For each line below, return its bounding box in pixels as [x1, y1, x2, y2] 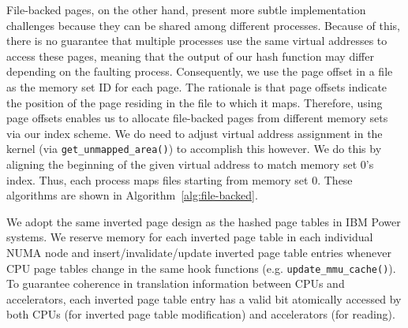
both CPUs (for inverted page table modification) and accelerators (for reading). [6, 306, 395, 322]
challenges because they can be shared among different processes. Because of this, [6, 17, 401, 33]
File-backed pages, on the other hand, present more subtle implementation [6, 2, 366, 17]
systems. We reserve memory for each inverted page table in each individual [6, 229, 373, 245]
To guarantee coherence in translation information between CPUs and [6, 275, 345, 292]
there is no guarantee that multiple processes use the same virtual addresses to [6, 32, 387, 49]
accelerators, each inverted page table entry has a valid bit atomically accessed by [6, 290, 402, 307]
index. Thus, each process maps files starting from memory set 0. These [6, 171, 353, 188]
